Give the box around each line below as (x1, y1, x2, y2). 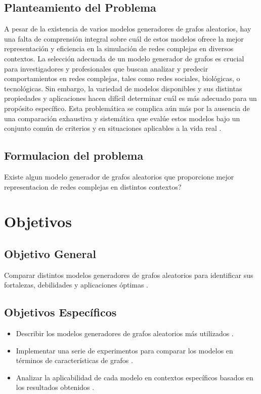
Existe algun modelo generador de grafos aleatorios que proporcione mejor (4, 171, 234, 182)
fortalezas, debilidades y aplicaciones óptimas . (4, 279, 149, 290)
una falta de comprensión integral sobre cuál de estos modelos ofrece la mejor (4, 33, 244, 44)
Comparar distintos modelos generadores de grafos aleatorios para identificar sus (4, 269, 253, 280)
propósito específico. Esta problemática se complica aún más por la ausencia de (4, 102, 250, 113)
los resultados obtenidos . (16, 382, 95, 392)
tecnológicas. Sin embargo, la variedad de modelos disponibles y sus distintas (4, 83, 242, 93)
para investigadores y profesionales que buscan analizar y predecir (4, 63, 208, 74)
